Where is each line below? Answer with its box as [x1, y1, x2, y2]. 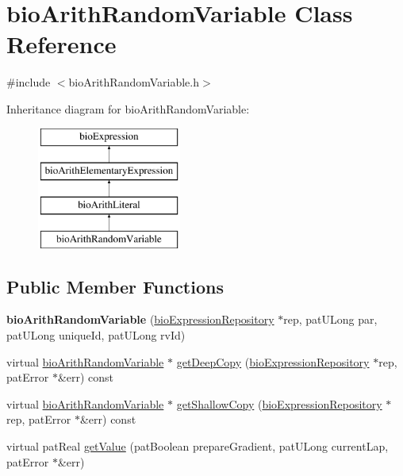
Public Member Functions [6, 274, 224, 298]
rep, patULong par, [283, 311, 378, 328]
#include [6, 74, 51, 90]
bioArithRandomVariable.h [68, 74, 200, 90]
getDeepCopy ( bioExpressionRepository [176, 353, 370, 370]
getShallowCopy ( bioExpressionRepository [176, 395, 382, 412]
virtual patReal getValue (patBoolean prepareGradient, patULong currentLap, [6, 438, 389, 455]
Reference [6, 28, 117, 60]
